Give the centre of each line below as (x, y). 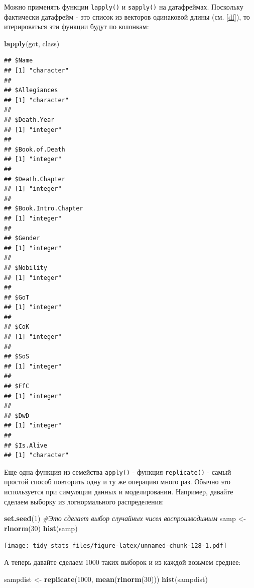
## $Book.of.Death (35, 149)
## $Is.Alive (26, 445)
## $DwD (17, 416)
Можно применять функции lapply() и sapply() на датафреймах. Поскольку (124, 7)
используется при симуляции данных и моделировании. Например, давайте (119, 492)
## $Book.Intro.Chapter (44, 209)
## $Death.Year (29, 120)
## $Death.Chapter (35, 179)
